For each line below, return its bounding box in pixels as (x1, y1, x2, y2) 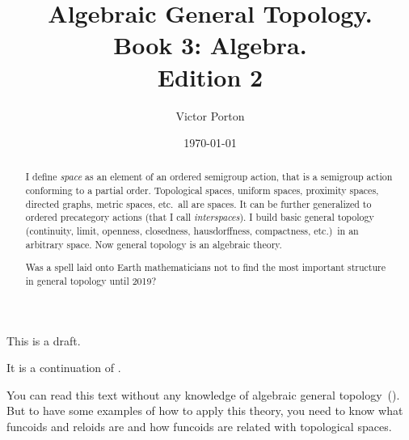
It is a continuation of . (6, 359, 121, 376)
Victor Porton (175, 107, 245, 124)
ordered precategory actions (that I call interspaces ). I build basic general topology (25, 210, 374, 224)
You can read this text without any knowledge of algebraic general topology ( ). (6, 386, 400, 403)
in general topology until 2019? (25, 273, 157, 287)
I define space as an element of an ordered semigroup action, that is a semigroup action (25, 170, 393, 184)
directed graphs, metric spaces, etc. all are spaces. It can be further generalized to (25, 197, 372, 210)
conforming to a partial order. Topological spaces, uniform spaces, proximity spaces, (25, 184, 379, 197)
